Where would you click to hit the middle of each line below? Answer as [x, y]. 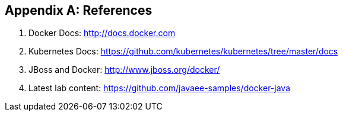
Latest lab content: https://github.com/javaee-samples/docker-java [160, 88]
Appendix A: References [79, 10]
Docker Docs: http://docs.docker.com [102, 33]
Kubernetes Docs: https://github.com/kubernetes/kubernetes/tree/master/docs [183, 51]
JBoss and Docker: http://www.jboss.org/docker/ [124, 70]
